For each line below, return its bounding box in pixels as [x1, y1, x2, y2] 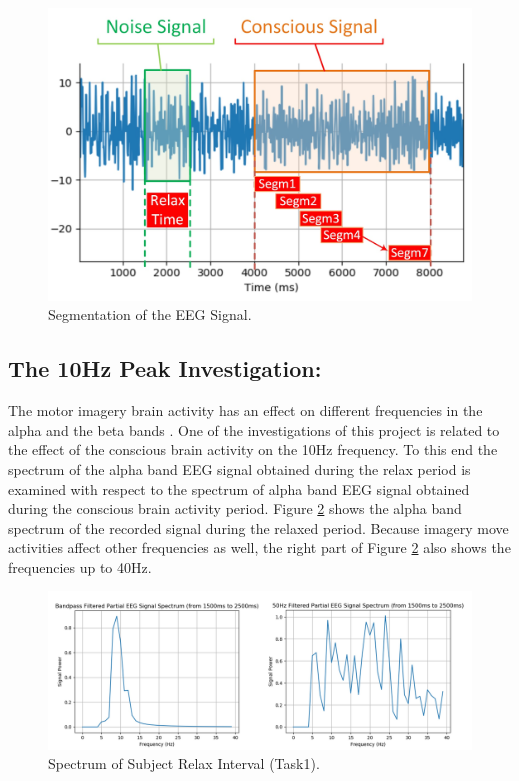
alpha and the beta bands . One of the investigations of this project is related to [8, 419, 500, 440]
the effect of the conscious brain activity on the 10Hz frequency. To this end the [8, 439, 498, 460]
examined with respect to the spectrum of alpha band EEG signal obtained [8, 478, 470, 499]
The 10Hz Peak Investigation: [8, 353, 322, 384]
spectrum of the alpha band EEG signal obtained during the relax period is [8, 458, 471, 479]
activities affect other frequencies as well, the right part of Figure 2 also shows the [8, 537, 511, 558]
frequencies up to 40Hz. [8, 556, 152, 577]
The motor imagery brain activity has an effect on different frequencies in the [8, 400, 483, 421]
